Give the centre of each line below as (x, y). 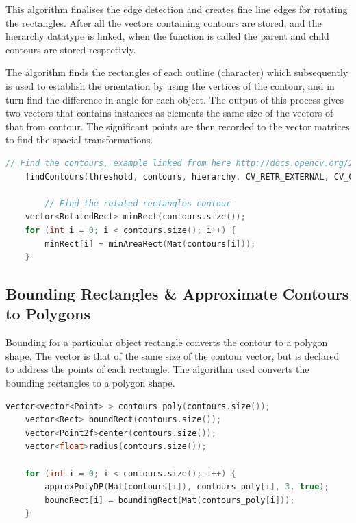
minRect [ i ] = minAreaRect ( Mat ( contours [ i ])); (150, 244)
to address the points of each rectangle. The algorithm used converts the (157, 369)
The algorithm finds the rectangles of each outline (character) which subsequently (177, 72)
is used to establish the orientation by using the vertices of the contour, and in (170, 85)
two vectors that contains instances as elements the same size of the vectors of (169, 113)
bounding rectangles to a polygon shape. (90, 383)
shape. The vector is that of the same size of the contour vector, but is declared (173, 355)
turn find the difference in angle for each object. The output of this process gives (175, 99)
